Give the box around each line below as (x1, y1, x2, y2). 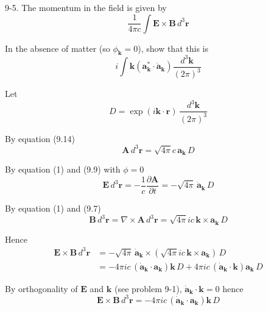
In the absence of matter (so (5, 41, 110, 54)
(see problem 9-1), (114, 282, 182, 295)
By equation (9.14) (5, 132, 75, 145)
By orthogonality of (5, 282, 78, 295)
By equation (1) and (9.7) (5, 202, 101, 214)
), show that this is (138, 41, 208, 54)
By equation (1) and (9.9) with (5, 163, 121, 176)
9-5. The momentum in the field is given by (5, 1, 167, 13)
